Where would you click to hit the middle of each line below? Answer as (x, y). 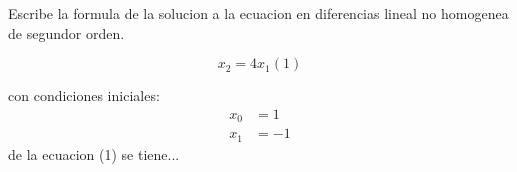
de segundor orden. (66, 32)
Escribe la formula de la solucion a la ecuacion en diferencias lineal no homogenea (258, 13)
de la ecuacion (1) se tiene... (94, 153)
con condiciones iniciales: (84, 95)
